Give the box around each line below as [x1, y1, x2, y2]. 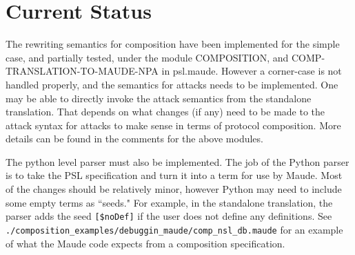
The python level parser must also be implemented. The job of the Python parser [6, 154, 349, 169]
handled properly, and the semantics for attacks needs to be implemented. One [6, 77, 338, 91]
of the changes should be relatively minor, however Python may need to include [6, 182, 342, 196]
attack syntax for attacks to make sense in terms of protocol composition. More [6, 117, 341, 132]
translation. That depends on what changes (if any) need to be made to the [6, 104, 325, 119]
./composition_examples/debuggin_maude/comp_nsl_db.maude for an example [6, 222, 343, 236]
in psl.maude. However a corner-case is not [161, 64, 342, 78]
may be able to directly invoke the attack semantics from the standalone [6, 91, 312, 105]
